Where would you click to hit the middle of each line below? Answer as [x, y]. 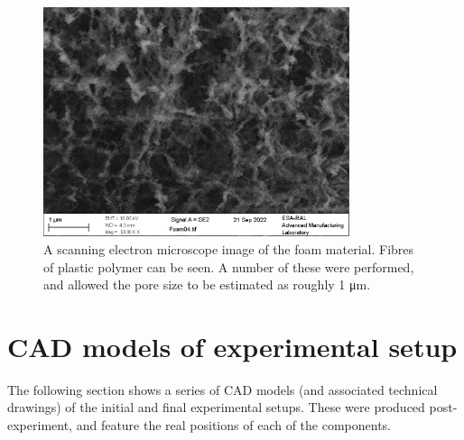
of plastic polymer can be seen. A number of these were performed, [229, 266]
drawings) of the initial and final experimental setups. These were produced [216, 407]
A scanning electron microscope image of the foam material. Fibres [229, 248]
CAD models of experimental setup [232, 346]
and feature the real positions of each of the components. [234, 425]
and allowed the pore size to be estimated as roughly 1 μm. [207, 284]
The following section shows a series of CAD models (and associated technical [223, 389]
